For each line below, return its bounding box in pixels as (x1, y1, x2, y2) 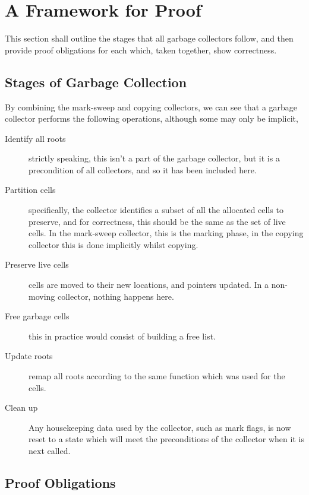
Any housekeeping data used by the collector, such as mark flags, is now (29, 421, 291, 433)
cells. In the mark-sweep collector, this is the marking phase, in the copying (29, 227, 304, 239)
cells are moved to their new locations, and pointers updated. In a (29, 278, 269, 291)
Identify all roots (5, 132, 66, 144)
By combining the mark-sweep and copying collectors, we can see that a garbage (5, 100, 298, 113)
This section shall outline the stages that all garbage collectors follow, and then (5, 32, 294, 45)
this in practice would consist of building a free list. (29, 329, 216, 342)
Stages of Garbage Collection (5, 72, 187, 91)
